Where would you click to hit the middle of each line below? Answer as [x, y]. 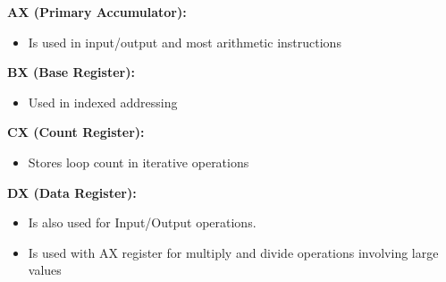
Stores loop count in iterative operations [139, 162]
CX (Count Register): [76, 132]
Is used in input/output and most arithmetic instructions [185, 42]
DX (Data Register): [72, 192]
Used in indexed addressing [103, 102]
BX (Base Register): [71, 72]
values [45, 270]
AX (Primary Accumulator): [97, 12]
